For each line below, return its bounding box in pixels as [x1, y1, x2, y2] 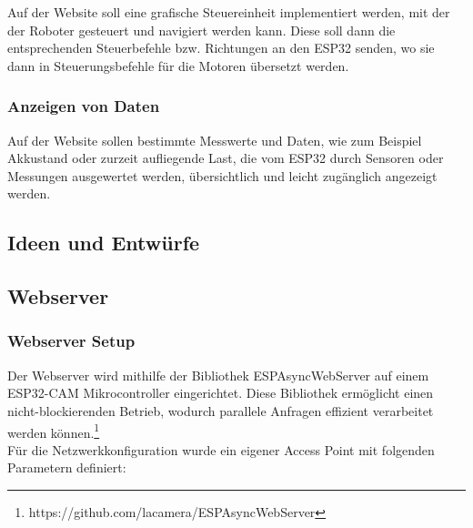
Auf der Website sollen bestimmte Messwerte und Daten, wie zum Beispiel [7, 130, 422, 149]
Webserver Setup [7, 330, 136, 352]
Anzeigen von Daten [7, 95, 160, 117]
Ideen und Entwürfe [7, 228, 200, 257]
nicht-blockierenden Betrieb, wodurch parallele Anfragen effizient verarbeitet [7, 401, 434, 420]
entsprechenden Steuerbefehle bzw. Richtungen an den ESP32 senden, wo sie [7, 38, 435, 57]
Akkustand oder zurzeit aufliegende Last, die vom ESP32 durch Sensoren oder [7, 148, 444, 168]
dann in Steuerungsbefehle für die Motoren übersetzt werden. [7, 56, 349, 75]
